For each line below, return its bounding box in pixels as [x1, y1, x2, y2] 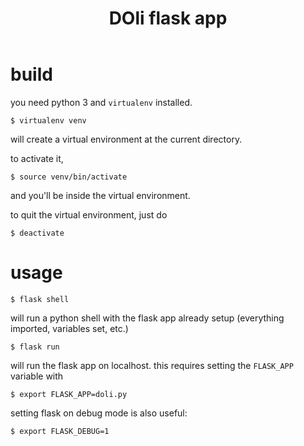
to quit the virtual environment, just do [10, 208, 168, 221]
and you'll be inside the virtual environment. [10, 189, 191, 201]
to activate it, [10, 152, 64, 164]
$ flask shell [10, 294, 70, 304]
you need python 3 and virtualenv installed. [10, 96, 193, 108]
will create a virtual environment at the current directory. [10, 133, 243, 145]
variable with [10, 370, 64, 382]
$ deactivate [10, 228, 65, 238]
